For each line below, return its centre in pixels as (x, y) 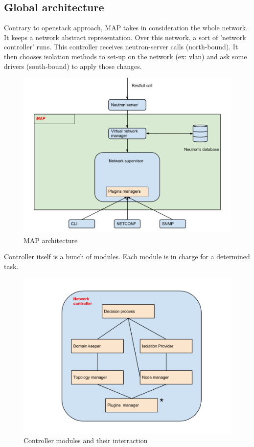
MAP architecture (51, 240)
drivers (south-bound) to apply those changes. (73, 66)
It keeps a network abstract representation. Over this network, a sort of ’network (125, 37)
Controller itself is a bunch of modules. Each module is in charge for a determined (127, 257)
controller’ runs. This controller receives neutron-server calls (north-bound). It (121, 47)
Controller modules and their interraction (86, 440)
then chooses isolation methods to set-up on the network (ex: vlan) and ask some (126, 56)
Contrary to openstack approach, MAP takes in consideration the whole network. (126, 28)
